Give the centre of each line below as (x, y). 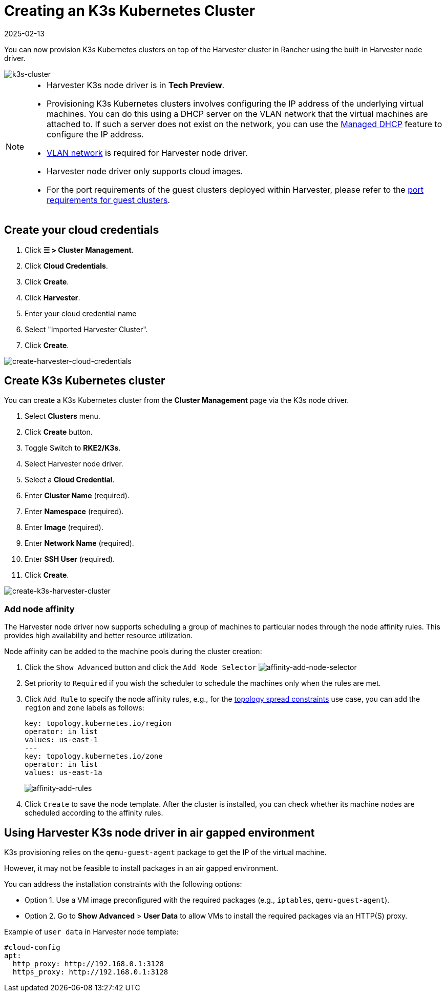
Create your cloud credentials (82, 230)
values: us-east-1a (63, 773)
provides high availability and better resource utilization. (99, 636)
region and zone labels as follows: (84, 708)
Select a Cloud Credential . (70, 480)
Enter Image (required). (64, 527)
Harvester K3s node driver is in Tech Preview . (136, 85)
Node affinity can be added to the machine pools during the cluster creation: (133, 652)
